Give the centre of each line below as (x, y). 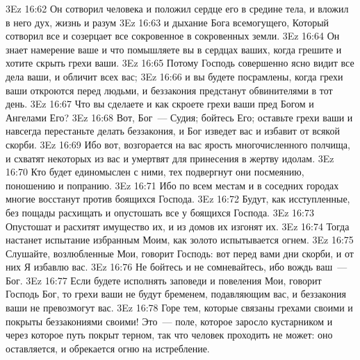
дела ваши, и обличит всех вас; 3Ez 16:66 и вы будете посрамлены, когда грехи (174, 76)
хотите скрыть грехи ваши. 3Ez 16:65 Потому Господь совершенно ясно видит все (180, 63)
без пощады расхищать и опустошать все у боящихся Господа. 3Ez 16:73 (160, 212)
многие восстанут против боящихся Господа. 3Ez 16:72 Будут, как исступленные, (178, 199)
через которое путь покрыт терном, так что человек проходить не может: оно (169, 335)
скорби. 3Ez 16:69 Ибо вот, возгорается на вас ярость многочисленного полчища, (178, 144)
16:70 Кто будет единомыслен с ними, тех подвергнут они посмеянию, (155, 172)
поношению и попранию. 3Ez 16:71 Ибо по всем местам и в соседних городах (172, 185)
